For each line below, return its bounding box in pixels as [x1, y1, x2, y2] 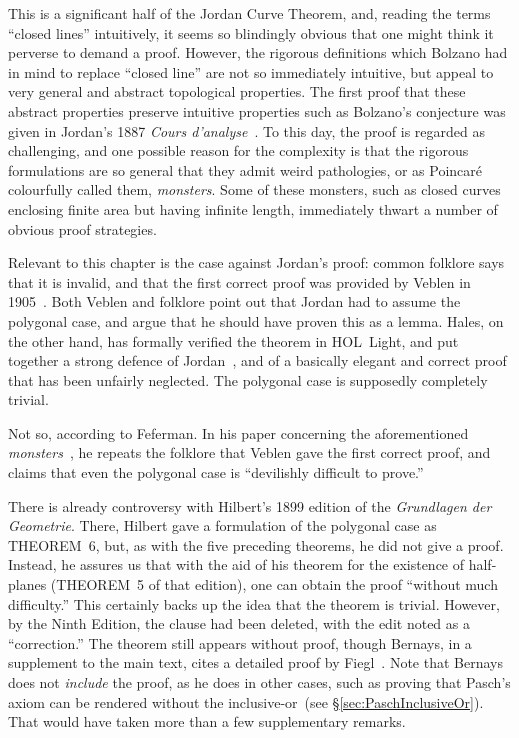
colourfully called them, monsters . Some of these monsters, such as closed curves [8, 179, 501, 200]
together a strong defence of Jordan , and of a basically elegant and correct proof [8, 350, 507, 371]
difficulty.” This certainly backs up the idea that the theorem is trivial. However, [8, 593, 500, 614]
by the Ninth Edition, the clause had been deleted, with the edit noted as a [8, 613, 470, 634]
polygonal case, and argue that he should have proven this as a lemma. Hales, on [8, 310, 504, 331]
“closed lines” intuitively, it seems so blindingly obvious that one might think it [8, 22, 494, 43]
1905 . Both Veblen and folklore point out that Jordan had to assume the [8, 291, 461, 312]
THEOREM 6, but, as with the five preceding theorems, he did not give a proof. [8, 534, 504, 555]
